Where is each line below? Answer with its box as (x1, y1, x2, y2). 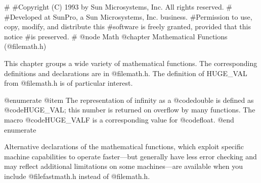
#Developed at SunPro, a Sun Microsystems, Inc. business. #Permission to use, (4, 11, 252, 22)
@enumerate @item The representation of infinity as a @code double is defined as (4, 94, 254, 105)
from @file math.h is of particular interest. (4, 78, 133, 88)
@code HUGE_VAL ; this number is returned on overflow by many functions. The (4, 104, 255, 115)
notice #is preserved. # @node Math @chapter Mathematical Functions (4, 31, 228, 41)
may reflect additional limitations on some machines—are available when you (4, 161, 243, 171)
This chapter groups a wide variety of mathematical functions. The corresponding (4, 57, 257, 68)
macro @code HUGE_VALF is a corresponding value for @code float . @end (4, 114, 234, 125)
